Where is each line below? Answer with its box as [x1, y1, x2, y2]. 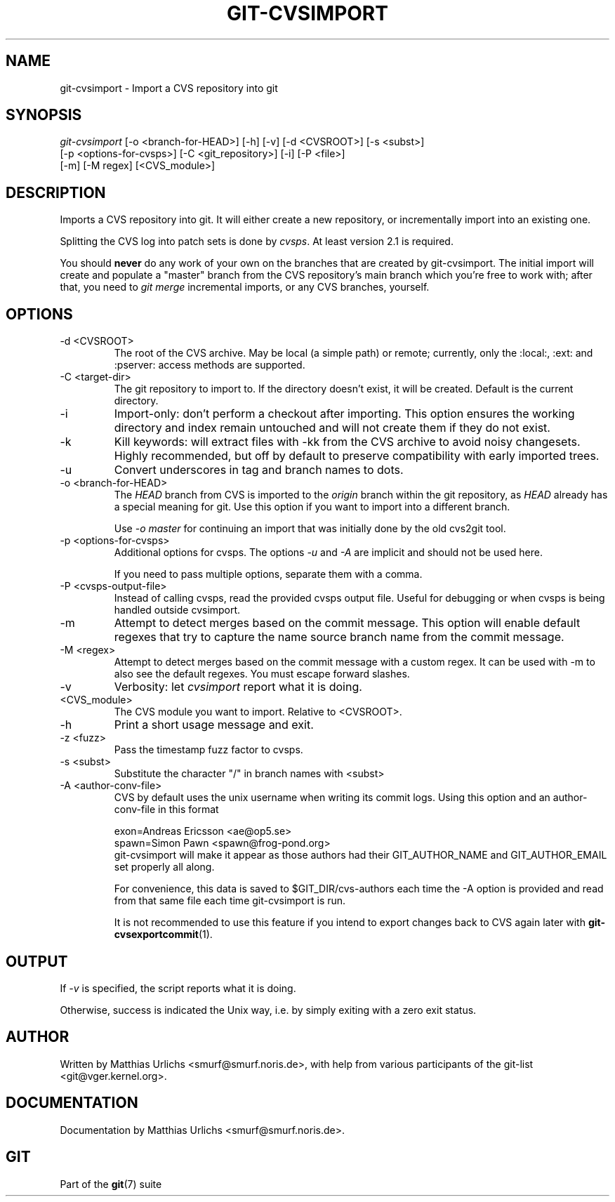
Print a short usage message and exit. [114, 718, 314, 732]
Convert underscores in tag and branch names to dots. [114, 463, 404, 477]
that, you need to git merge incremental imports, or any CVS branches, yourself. [60, 281, 430, 293]
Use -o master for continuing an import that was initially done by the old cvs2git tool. [114, 522, 506, 535]
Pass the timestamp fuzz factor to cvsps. [114, 744, 303, 756]
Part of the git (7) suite [60, 1177, 162, 1190]
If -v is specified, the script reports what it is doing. [60, 982, 296, 994]
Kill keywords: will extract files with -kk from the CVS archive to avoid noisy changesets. [114, 435, 581, 449]
